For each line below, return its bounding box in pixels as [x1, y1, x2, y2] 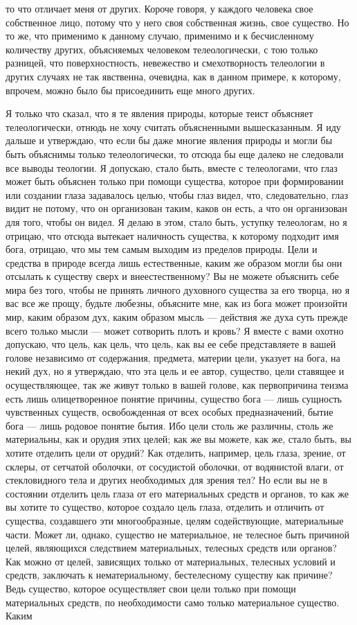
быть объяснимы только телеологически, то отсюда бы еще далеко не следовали [6, 146, 344, 161]
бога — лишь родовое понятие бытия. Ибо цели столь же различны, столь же [6, 418, 333, 432]
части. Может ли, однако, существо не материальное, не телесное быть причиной [6, 527, 349, 541]
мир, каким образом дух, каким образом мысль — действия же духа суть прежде [6, 310, 348, 324]
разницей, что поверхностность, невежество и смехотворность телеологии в [6, 55, 325, 70]
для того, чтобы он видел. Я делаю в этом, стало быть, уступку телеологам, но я [6, 214, 347, 229]
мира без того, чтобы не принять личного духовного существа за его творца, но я [6, 282, 350, 297]
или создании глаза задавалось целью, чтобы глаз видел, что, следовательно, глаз [6, 187, 349, 202]
